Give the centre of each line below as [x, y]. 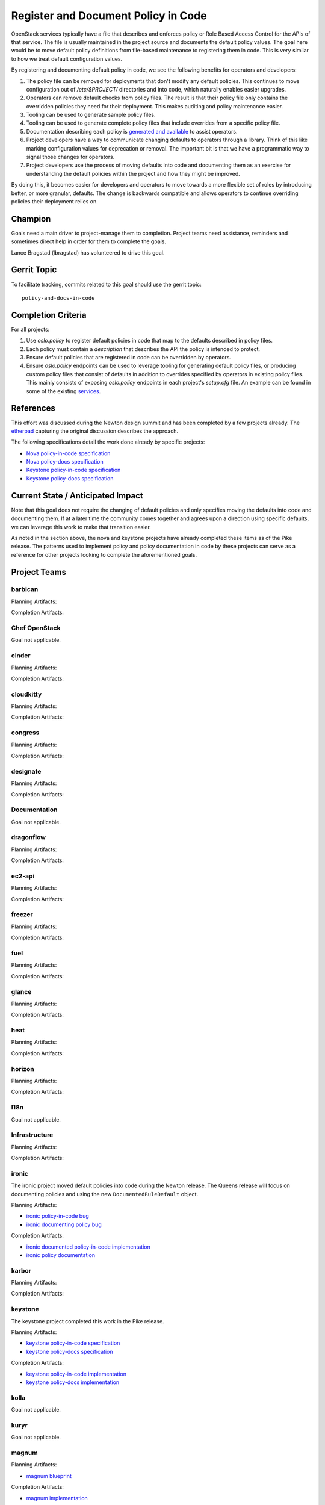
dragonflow [29, 837]
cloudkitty [26, 694]
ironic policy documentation [61, 1255]
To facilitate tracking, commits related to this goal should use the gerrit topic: [106, 284]
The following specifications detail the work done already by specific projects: [108, 442]
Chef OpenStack [36, 628]
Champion [31, 219]
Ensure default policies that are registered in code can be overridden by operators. [129, 358]
